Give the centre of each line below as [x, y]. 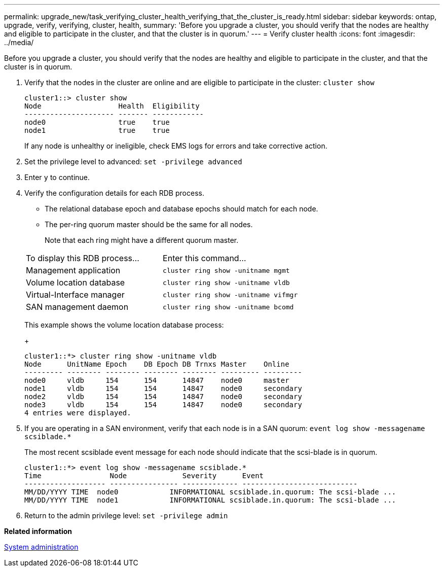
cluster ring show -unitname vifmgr [230, 295]
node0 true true [97, 122]
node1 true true [97, 130]
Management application [73, 270]
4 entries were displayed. [78, 413]
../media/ [19, 42]
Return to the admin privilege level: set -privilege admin [126, 515]
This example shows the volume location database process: [124, 325]
